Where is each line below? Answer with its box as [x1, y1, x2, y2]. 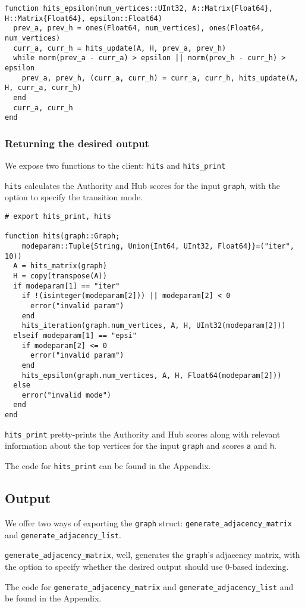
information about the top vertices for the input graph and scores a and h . [5, 439, 276, 452]
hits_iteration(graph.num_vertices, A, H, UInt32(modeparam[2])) [21, 321, 286, 330]
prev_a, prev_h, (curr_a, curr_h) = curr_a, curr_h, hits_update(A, [21, 73, 298, 82]
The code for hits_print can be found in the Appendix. [5, 460, 211, 472]
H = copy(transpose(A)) [13, 271, 107, 280]
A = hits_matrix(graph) [13, 262, 107, 271]
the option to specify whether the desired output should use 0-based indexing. [5, 560, 289, 572]
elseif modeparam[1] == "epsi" [13, 331, 137, 340]
